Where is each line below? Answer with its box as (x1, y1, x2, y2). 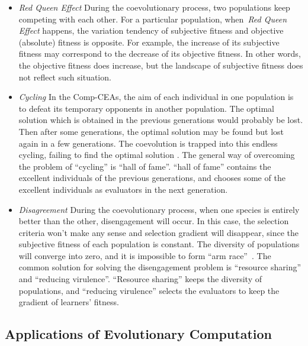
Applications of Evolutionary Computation (5, 325, 272, 343)
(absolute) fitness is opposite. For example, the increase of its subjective (18, 35, 280, 48)
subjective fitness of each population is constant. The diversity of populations (18, 238, 300, 250)
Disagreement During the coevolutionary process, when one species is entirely (18, 203, 300, 215)
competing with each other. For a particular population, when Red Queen (18, 12, 287, 25)
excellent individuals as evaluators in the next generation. (18, 183, 228, 195)
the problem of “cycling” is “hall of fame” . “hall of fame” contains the (18, 160, 271, 172)
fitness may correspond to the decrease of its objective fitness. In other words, (18, 47, 301, 60)
